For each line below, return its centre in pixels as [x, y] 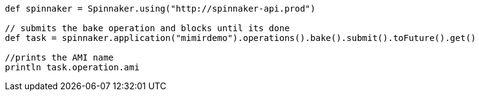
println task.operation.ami [72, 67]
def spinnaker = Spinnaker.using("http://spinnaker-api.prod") [160, 9]
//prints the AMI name [60, 57]
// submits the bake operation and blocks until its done [147, 28]
